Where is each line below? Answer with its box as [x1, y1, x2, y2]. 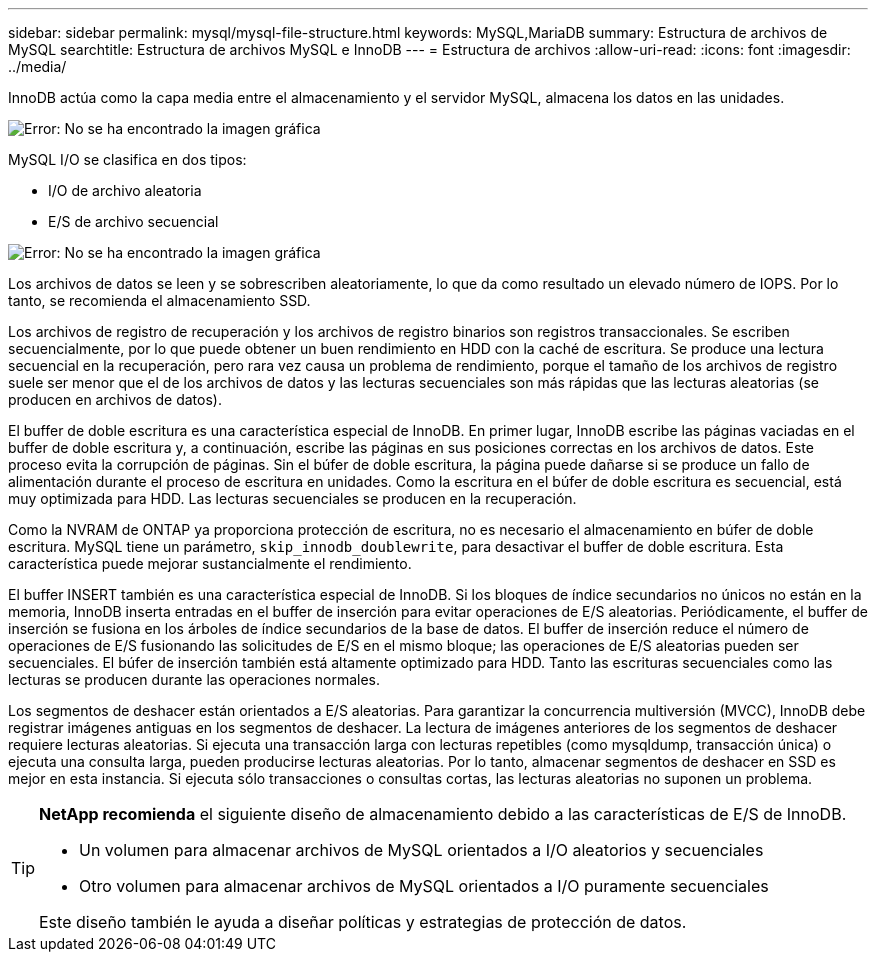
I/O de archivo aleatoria [48, 182, 202, 199]
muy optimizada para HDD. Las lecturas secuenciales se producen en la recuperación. [8, 490, 577, 507]
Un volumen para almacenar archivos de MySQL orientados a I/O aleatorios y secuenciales [79, 840, 764, 860]
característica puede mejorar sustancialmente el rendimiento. [8, 555, 412, 572]
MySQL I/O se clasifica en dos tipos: [8, 151, 247, 168]
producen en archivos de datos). [8, 391, 222, 408]
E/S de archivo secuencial [48, 213, 219, 230]
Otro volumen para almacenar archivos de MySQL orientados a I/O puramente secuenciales [79, 876, 769, 896]
